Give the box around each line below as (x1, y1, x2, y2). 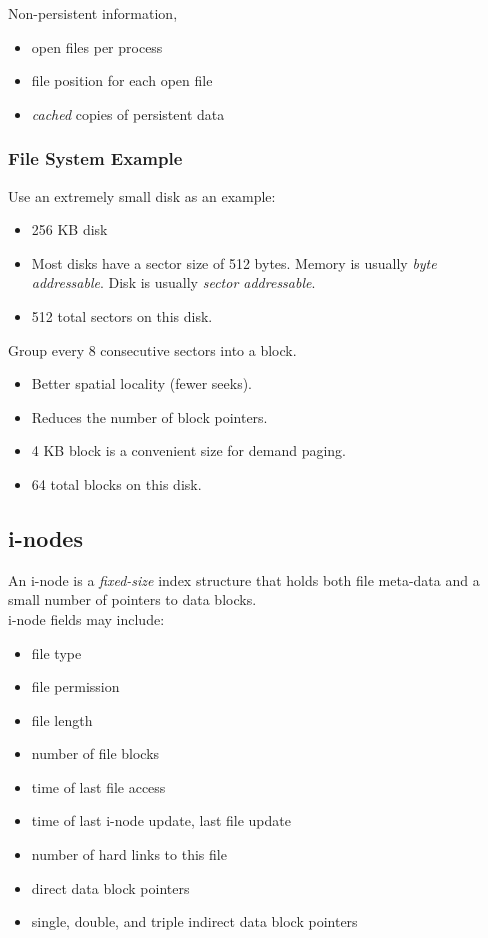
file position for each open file (31, 70, 213, 91)
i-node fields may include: (8, 608, 165, 629)
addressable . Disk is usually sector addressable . (31, 272, 316, 293)
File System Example (8, 146, 183, 171)
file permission (31, 676, 120, 697)
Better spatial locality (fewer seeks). (31, 373, 252, 394)
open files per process (31, 36, 163, 57)
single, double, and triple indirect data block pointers (31, 911, 358, 932)
